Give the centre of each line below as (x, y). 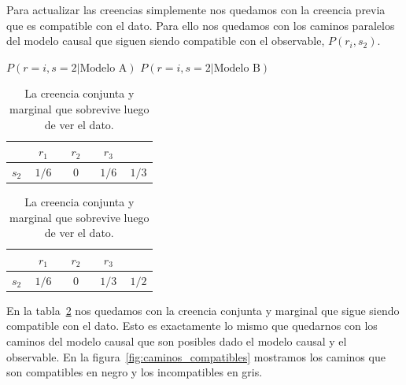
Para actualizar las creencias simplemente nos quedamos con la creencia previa (196, 9)
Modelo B (237, 68)
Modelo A (103, 68)
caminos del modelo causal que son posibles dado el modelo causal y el (177, 341)
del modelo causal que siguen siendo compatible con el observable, (166, 41)
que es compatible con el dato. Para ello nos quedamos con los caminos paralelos (201, 25)
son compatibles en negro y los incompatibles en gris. (135, 372)
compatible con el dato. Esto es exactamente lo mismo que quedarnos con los (192, 326)
